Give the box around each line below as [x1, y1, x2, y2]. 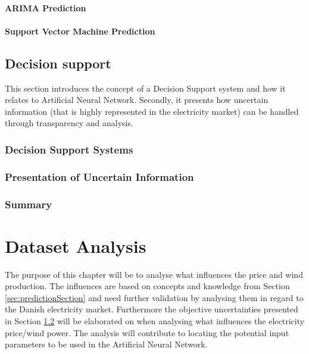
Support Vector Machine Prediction [5, 24, 155, 37]
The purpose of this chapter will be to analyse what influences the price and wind [5, 268, 303, 280]
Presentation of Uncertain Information [5, 169, 194, 184]
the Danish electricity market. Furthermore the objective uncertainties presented [5, 303, 298, 315]
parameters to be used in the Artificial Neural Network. [5, 338, 208, 350]
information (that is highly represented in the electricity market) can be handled [5, 105, 299, 117]
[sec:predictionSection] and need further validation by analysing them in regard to [5, 291, 304, 303]
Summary [5, 196, 52, 211]
